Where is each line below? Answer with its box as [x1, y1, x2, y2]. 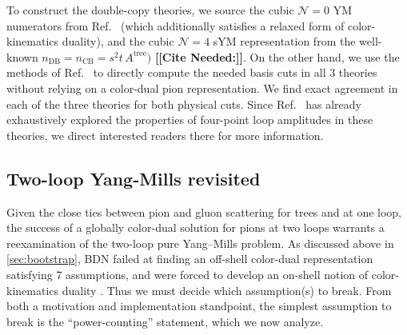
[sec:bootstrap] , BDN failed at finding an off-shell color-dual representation [6, 250, 373, 267]
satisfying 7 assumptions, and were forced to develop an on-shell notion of [6, 265, 369, 282]
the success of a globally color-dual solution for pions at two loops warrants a [6, 219, 385, 236]
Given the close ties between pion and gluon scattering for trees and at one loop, [6, 203, 402, 220]
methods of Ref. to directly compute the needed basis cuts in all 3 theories [6, 64, 377, 81]
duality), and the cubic [62, 33, 174, 50]
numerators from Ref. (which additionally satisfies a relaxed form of [6, 17, 345, 34]
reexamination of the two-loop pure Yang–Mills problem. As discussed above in [6, 234, 394, 251]
